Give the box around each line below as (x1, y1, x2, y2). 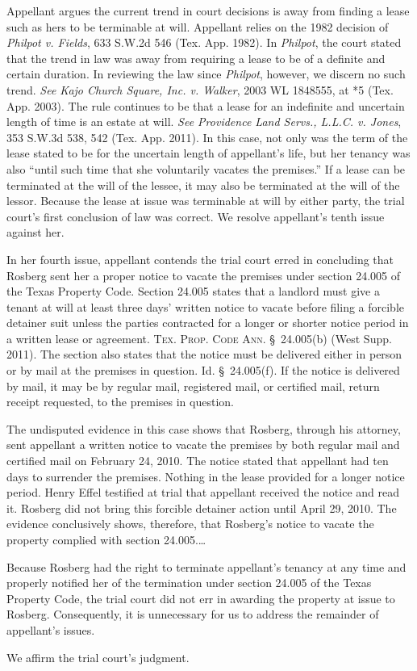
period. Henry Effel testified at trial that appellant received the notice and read (6, 484, 399, 501)
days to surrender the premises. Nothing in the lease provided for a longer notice (6, 468, 405, 484)
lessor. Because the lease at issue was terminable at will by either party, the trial (6, 192, 405, 209)
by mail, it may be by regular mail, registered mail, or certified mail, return (6, 377, 380, 394)
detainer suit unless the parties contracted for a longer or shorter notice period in (6, 314, 409, 331)
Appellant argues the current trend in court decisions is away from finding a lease (6, 2, 410, 19)
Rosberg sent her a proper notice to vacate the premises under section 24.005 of (6, 266, 401, 283)
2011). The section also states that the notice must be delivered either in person (6, 346, 402, 363)
